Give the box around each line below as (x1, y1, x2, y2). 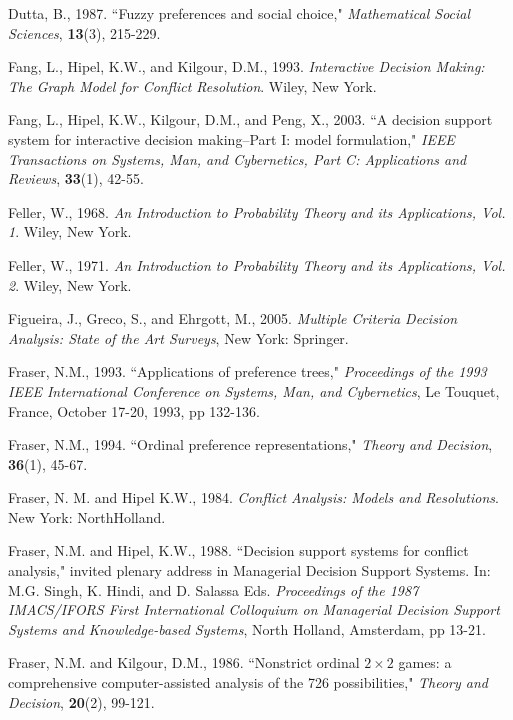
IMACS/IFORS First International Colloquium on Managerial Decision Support (8, 599, 500, 620)
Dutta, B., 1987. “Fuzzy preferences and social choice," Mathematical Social (8, 3, 471, 23)
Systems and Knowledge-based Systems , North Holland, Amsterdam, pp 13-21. (8, 618, 486, 639)
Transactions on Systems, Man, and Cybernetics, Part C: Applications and (8, 148, 467, 169)
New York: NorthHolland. (8, 506, 166, 527)
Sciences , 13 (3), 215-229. (8, 22, 161, 43)
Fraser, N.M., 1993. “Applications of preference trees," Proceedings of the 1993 (8, 361, 487, 382)
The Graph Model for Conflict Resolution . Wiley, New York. (8, 75, 377, 96)
